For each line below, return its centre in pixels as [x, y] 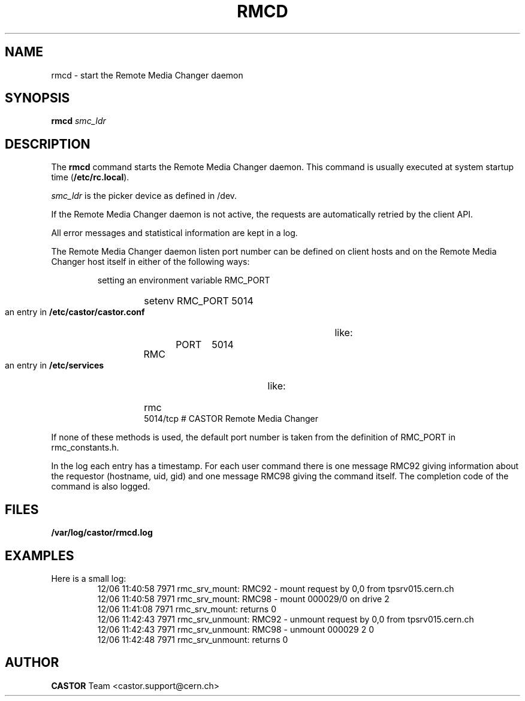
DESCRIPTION [48, 144]
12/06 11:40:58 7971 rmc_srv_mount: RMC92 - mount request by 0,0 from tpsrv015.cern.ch [276, 588]
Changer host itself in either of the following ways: [150, 262]
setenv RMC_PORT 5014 [199, 301]
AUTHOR [32, 663]
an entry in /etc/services [55, 365]
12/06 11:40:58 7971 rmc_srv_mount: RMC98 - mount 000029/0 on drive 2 [243, 599]
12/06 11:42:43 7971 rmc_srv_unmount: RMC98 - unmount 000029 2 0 [236, 629]
